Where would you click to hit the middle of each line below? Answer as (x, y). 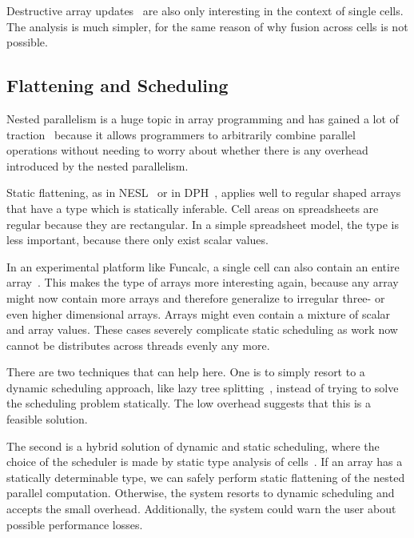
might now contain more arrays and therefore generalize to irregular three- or (196, 297)
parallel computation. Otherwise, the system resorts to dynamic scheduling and (201, 493)
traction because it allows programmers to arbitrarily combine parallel (181, 134)
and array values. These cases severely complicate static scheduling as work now (202, 329)
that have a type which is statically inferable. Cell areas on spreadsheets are (193, 208)
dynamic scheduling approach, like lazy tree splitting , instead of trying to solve (203, 387)
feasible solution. (47, 419)
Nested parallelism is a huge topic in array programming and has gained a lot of (203, 118)
